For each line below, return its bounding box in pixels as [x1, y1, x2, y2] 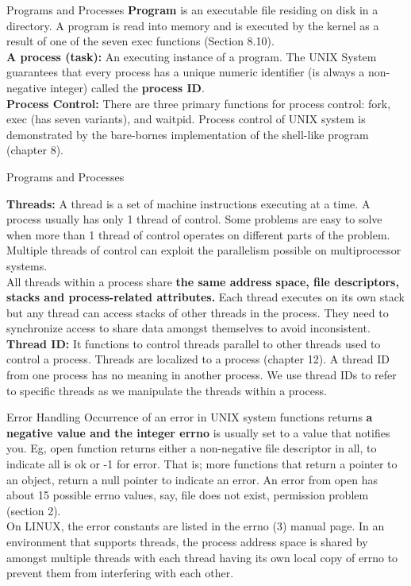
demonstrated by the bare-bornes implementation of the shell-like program [6, 126, 369, 142]
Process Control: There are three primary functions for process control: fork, [6, 95, 391, 111]
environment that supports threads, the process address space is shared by [6, 534, 368, 549]
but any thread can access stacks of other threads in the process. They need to [6, 304, 389, 320]
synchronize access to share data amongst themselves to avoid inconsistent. [6, 320, 371, 336]
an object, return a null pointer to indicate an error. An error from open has [6, 471, 378, 487]
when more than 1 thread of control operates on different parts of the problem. [6, 226, 390, 243]
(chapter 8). [6, 142, 63, 158]
